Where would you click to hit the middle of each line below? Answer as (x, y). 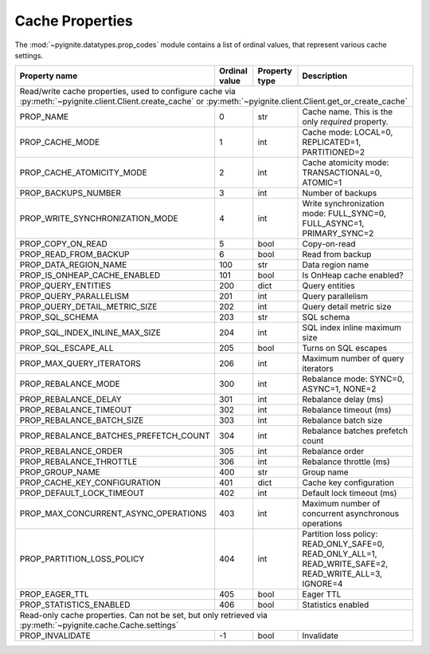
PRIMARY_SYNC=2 (338, 234)
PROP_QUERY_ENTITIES (65, 286)
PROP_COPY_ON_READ (63, 244)
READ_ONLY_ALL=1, (340, 554)
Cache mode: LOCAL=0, (348, 132)
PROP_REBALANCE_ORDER (71, 451)
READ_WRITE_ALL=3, (342, 574)
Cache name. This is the (348, 112)
